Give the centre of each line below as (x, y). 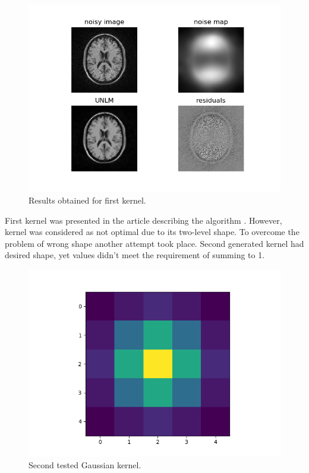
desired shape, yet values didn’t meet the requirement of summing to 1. (135, 255)
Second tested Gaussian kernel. (85, 464)
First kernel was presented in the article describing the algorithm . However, (144, 220)
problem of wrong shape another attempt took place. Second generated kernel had (154, 243)
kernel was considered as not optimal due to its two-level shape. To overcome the (152, 232)
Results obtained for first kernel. (87, 200)
